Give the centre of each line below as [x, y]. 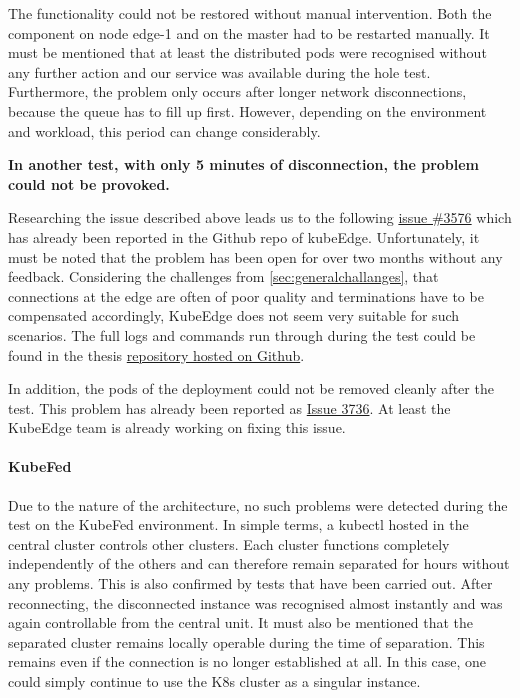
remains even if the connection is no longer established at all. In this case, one [247, 661]
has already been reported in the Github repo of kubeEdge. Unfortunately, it [244, 236]
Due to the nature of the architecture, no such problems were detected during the [258, 504]
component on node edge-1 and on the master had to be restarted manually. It [249, 32]
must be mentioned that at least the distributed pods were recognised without [247, 52]
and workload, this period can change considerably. [164, 130]
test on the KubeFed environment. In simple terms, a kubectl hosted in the [238, 524]
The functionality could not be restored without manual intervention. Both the [250, 13]
